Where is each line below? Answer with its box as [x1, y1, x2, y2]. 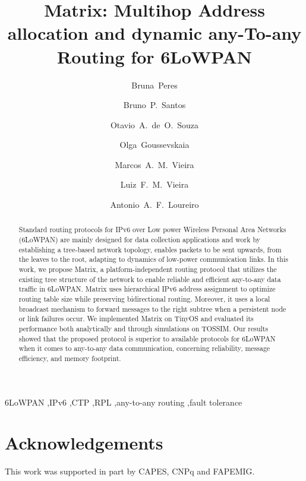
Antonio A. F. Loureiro [110, 198, 199, 211]
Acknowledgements [5, 431, 163, 455]
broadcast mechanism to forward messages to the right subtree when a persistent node [18, 303, 286, 314]
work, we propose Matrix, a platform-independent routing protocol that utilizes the [18, 264, 277, 274]
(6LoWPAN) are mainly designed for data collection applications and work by [18, 235, 260, 245]
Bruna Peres [131, 78, 178, 91]
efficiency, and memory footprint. [18, 353, 121, 363]
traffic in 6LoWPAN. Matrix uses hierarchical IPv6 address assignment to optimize [18, 284, 276, 294]
